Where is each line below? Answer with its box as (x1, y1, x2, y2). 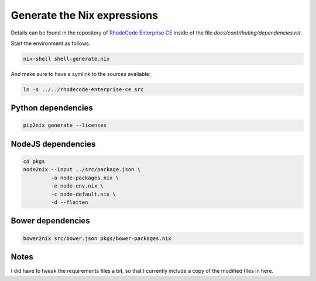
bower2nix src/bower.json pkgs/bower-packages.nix (23, 235, 172, 242)
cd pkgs (23, 158, 45, 165)
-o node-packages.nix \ (50, 174, 119, 181)
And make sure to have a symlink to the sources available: (11, 70, 151, 77)
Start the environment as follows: (11, 40, 91, 47)
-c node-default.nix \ (50, 190, 116, 197)
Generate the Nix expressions (11, 9, 158, 22)
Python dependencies (11, 103, 94, 113)
